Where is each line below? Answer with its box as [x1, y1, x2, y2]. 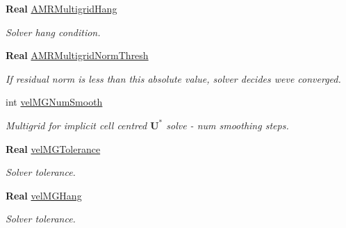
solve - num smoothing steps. [166, 117, 289, 132]
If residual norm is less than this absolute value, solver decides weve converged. [6, 71, 341, 85]
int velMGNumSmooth [6, 95, 103, 109]
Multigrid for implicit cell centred [6, 117, 147, 132]
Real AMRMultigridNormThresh [6, 48, 149, 63]
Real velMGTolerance [6, 141, 101, 156]
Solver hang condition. [6, 24, 101, 39]
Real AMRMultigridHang [6, 1, 117, 15]
